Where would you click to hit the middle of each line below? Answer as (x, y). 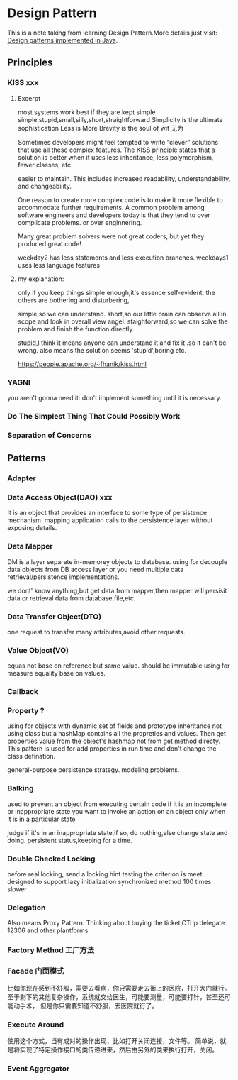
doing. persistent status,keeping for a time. (70, 840)
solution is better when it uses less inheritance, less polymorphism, (115, 157)
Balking (21, 788)
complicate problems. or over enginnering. (80, 222)
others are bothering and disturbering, (73, 300)
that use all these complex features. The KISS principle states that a (116, 150)
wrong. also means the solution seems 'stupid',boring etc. (102, 350)
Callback (23, 692)
